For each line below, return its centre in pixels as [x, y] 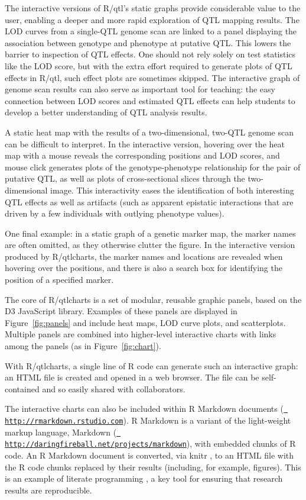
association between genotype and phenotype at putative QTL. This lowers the [148, 42]
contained [22, 388]
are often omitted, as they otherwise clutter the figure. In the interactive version [150, 245]
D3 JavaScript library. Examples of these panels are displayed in [121, 311]
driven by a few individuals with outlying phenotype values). [115, 213]
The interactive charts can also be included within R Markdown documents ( [144, 409]
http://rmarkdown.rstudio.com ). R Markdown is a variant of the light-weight [148, 420]
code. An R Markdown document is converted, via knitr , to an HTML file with [149, 455]
